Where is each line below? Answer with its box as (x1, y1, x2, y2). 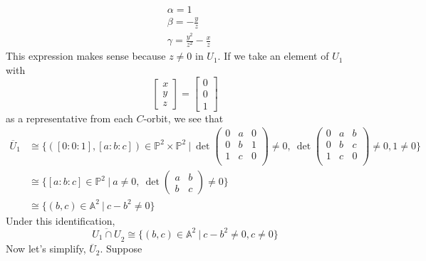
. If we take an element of (217, 48, 329, 63)
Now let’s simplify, (6, 241, 86, 256)
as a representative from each (6, 110, 133, 125)
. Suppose (100, 241, 142, 256)
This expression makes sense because (6, 48, 166, 63)
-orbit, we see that (143, 110, 224, 125)
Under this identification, (6, 213, 115, 228)
